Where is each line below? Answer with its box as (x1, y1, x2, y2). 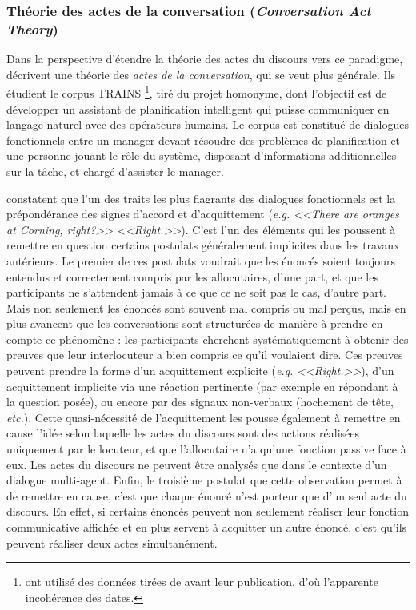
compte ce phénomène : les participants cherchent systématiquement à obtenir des (6, 330, 409, 347)
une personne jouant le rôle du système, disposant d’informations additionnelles (6, 147, 397, 164)
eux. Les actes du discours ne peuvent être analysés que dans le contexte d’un (6, 456, 387, 472)
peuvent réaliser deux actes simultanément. (6, 534, 218, 551)
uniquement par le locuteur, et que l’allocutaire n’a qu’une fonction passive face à (6, 441, 406, 457)
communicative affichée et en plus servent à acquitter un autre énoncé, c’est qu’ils (6, 519, 407, 536)
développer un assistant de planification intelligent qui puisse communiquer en (6, 100, 390, 117)
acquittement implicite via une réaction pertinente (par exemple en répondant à (6, 377, 398, 394)
